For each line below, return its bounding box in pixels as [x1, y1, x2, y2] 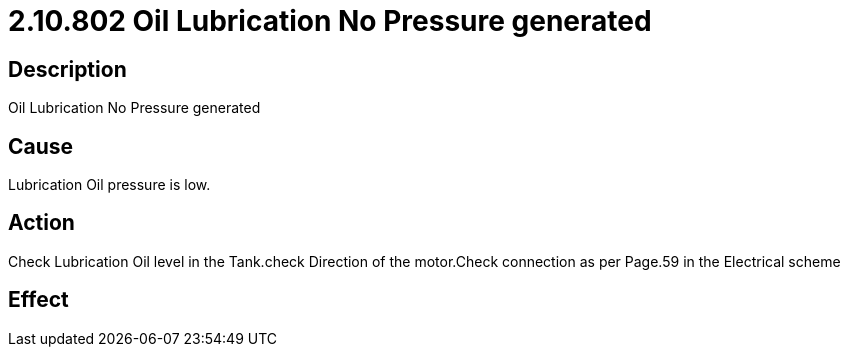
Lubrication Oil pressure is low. [8, 176, 211, 194]
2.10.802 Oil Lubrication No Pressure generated [8, 4, 652, 38]
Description [8, 56, 127, 82]
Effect [8, 287, 69, 313]
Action [8, 210, 75, 236]
